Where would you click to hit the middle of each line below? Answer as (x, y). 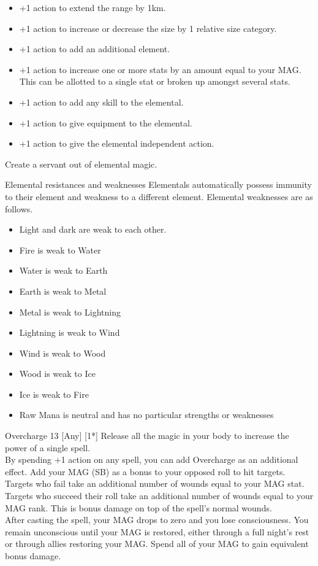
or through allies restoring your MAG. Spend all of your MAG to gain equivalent (157, 544)
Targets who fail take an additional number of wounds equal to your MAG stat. (155, 483)
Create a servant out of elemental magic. (81, 164)
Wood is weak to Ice (57, 374)
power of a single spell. (48, 447)
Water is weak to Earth (63, 270)
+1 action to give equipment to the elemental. (106, 122)
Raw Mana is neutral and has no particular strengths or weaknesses (146, 415)
